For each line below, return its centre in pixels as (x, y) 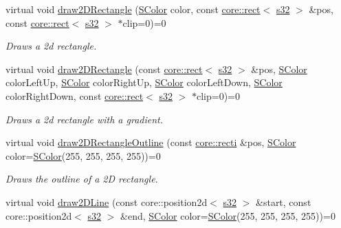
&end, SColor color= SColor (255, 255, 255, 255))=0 (228, 215)
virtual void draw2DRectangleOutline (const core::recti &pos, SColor (151, 142)
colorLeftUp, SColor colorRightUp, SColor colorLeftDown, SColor (144, 82)
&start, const (284, 201)
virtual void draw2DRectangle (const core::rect (104, 69)
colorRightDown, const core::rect (75, 95)
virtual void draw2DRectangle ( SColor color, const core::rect (133, 9)
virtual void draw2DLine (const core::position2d (107, 201)
